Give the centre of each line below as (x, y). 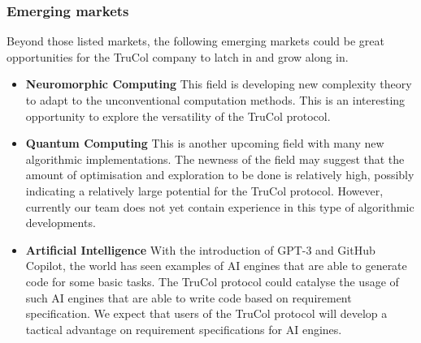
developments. (61, 223)
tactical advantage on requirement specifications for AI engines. (184, 329)
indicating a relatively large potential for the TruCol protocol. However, (204, 190)
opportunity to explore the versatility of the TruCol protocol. (178, 116)
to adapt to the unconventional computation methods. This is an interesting (215, 100)
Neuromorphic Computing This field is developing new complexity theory (219, 84)
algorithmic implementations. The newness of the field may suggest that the (215, 159)
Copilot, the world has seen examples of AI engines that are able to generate (216, 266)
